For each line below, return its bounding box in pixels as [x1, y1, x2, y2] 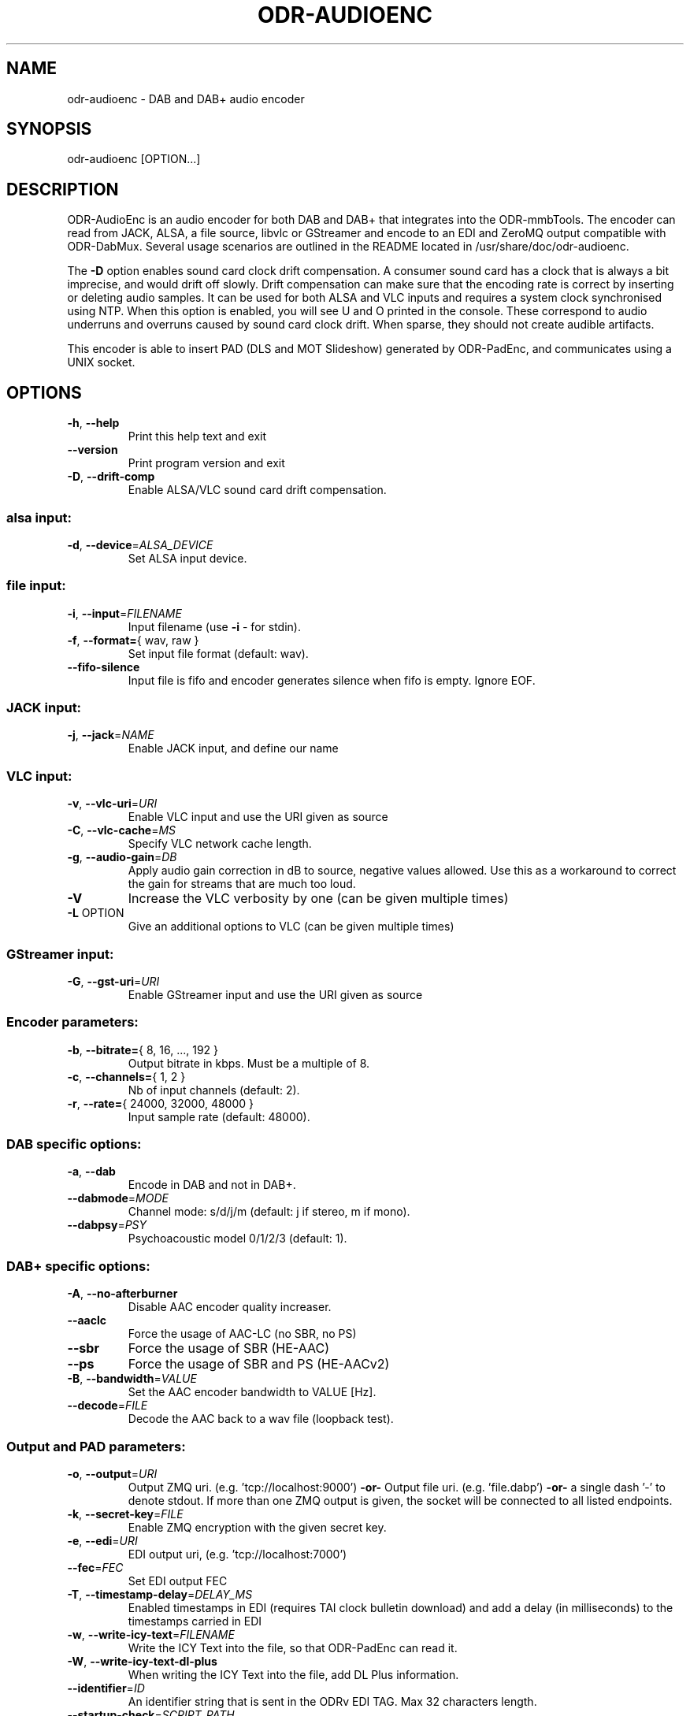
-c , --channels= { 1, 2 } [67, 1069, 186, 1083]
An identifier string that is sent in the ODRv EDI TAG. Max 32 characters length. [128, 1694, 537, 1708]
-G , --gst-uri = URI [67, 974, 160, 988]
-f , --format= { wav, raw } [67, 633, 199, 647]
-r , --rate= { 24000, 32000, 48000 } [67, 1096, 254, 1110]
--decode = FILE [67, 1398, 148, 1413]
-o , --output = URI [67, 1466, 158, 1480]
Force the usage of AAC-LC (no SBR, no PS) [128, 1327, 357, 1341]
